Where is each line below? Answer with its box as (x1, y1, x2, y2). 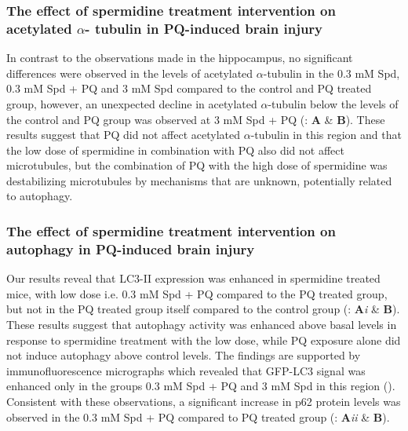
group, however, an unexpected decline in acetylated (6, 95, 257, 111)
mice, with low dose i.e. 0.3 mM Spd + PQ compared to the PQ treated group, (6, 285, 388, 301)
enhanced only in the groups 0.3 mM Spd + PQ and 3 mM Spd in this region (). (6, 378, 395, 394)
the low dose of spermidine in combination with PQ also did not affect (6, 141, 344, 158)
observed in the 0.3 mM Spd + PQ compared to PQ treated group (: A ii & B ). (6, 408, 390, 425)
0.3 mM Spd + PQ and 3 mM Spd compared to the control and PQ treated (6, 80, 372, 97)
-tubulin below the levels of (268, 95, 399, 111)
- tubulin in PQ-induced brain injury (85, 18, 323, 38)
